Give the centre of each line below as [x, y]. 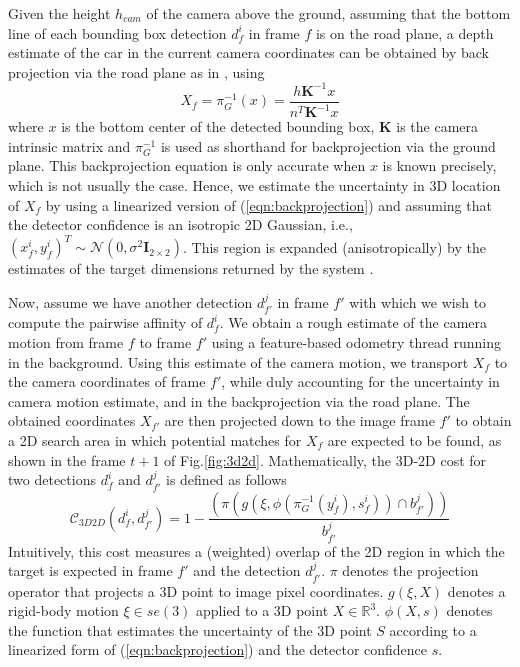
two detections [52, 479]
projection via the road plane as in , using [136, 71]
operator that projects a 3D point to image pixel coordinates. [196, 590]
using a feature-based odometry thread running [356, 341]
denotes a [476, 590]
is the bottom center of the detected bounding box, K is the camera [270, 126]
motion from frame [66, 341]
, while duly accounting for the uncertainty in [360, 381]
